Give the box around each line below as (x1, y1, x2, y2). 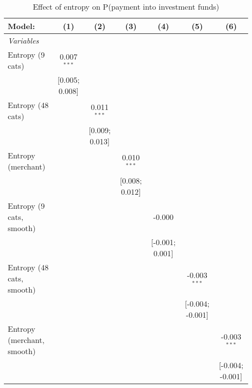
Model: (8, 20, 35, 31)
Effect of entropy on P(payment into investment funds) (32, 1, 220, 12)
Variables (8, 35, 39, 46)
